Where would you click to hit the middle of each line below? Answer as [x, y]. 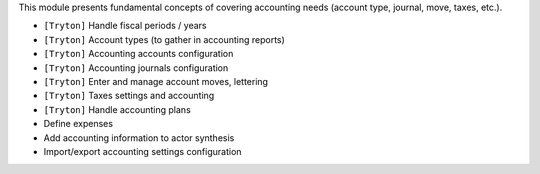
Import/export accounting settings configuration [142, 151]
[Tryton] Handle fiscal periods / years [125, 26]
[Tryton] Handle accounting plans [117, 109]
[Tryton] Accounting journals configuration [136, 67]
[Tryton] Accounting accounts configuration [138, 54]
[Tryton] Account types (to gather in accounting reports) [164, 39]
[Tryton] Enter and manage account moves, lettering [156, 81]
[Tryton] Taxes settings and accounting [129, 96]
